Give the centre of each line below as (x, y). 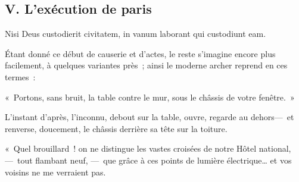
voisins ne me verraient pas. (55, 172)
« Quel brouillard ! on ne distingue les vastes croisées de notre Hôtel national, (148, 148)
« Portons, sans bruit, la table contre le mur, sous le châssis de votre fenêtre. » (150, 97)
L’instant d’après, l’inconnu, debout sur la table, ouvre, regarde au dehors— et (149, 117)
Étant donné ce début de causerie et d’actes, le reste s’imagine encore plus (140, 53)
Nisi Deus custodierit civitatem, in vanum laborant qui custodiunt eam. (136, 34)
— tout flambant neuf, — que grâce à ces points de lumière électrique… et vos (148, 160)
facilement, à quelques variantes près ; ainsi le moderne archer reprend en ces (146, 65)
